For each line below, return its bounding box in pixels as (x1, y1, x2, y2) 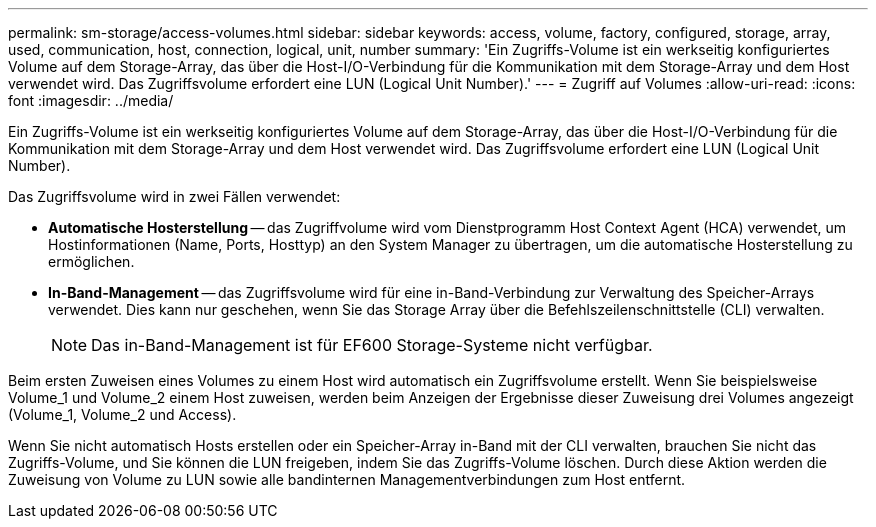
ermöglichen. (48, 253, 135, 270)
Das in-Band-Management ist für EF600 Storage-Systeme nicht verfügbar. (91, 335, 653, 355)
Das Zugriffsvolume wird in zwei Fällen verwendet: (8, 188, 341, 205)
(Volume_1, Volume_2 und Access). (8, 406, 237, 423)
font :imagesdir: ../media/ (8, 92, 174, 109)
